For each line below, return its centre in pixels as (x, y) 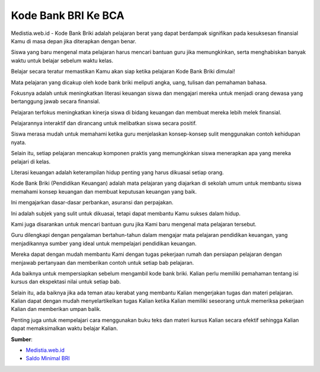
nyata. (19, 142)
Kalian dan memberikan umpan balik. (56, 309)
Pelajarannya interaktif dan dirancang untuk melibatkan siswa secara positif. (104, 123)
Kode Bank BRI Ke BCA (68, 15)
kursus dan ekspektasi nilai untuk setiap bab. (66, 282)
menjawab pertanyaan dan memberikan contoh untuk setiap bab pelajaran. (103, 262)
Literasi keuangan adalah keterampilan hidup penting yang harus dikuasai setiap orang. (118, 172)
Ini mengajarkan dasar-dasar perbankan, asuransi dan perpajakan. (92, 203)
